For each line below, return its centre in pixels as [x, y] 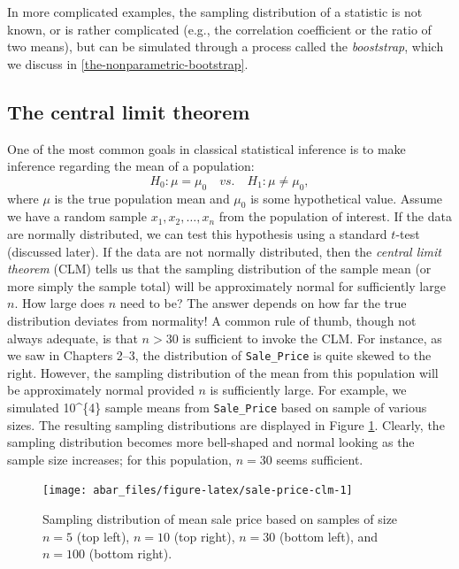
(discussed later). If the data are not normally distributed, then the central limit [224, 251]
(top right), [204, 536]
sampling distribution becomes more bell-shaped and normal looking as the [211, 442]
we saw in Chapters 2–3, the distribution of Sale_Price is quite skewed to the [219, 355]
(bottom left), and [329, 536]
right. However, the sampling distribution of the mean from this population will [223, 372]
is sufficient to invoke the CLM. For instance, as [312, 338]
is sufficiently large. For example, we [308, 390]
